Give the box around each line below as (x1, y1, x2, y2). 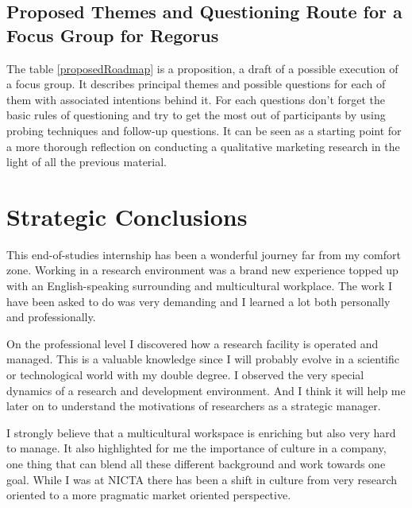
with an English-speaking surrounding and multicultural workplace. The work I (6, 277, 393, 294)
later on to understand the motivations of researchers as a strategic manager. (6, 397, 381, 414)
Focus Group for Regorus (6, 22, 219, 47)
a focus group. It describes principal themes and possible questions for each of (6, 76, 386, 92)
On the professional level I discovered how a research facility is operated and (6, 335, 379, 351)
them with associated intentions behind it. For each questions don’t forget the (6, 91, 386, 107)
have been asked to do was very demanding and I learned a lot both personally (6, 293, 391, 309)
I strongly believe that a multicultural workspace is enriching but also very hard (6, 424, 396, 440)
